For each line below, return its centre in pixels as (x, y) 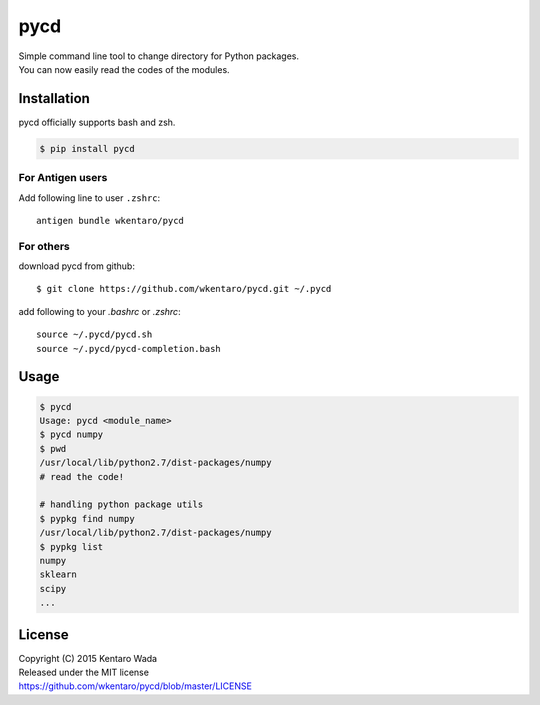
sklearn (58, 574)
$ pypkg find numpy (87, 518)
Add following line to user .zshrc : (89, 197)
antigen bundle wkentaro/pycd (110, 220)
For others (44, 246)
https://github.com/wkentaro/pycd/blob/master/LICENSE (135, 686)
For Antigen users (63, 178)
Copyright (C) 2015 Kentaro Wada (88, 658)
